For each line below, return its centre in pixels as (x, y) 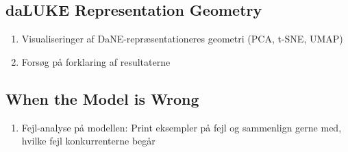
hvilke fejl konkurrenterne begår (88, 141)
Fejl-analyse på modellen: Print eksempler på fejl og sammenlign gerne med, (182, 127)
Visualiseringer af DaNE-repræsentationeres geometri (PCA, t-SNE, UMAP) (182, 39)
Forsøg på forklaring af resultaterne (96, 61)
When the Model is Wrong (102, 98)
